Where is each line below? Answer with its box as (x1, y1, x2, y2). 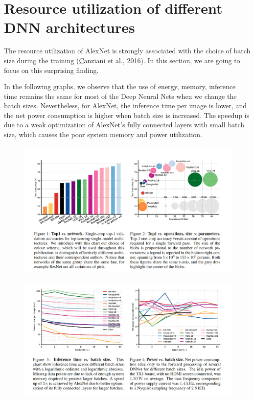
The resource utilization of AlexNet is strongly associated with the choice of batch (4, 46, 251, 56)
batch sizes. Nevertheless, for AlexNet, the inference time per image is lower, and (4, 100, 247, 111)
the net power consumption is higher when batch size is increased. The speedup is (4, 110, 250, 120)
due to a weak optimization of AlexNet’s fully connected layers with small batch (4, 119, 245, 130)
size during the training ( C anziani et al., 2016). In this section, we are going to (4, 55, 240, 65)
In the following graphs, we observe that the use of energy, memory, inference (4, 81, 236, 92)
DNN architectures (4, 17, 135, 37)
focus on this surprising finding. (4, 65, 99, 75)
